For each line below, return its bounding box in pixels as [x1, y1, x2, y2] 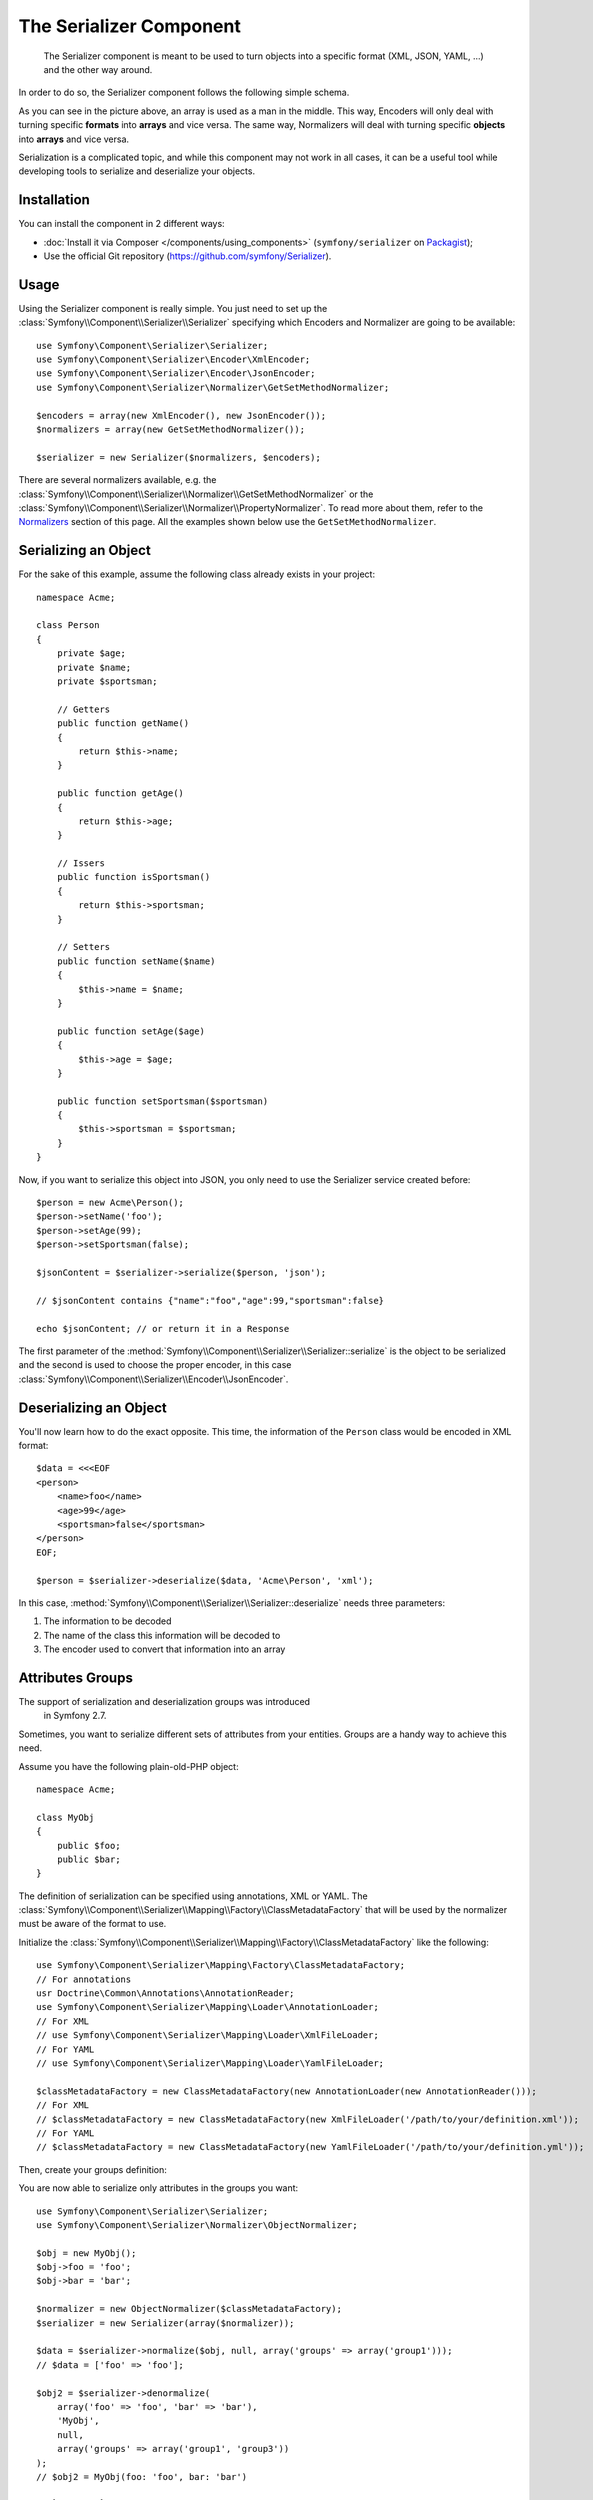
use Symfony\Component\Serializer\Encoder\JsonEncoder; [36, 368, 316, 379]
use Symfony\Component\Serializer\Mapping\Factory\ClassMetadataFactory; [36, 1960, 406, 1971]
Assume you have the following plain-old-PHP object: [18, 1760, 239, 1772]
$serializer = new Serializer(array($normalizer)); [36, 2317, 295, 2329]
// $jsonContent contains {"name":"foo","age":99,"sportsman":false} [36, 1295, 385, 1306]
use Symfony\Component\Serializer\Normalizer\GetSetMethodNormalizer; [36, 381, 390, 393]
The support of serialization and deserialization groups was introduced [18, 1696, 310, 1708]
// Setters [56, 941, 111, 953]
